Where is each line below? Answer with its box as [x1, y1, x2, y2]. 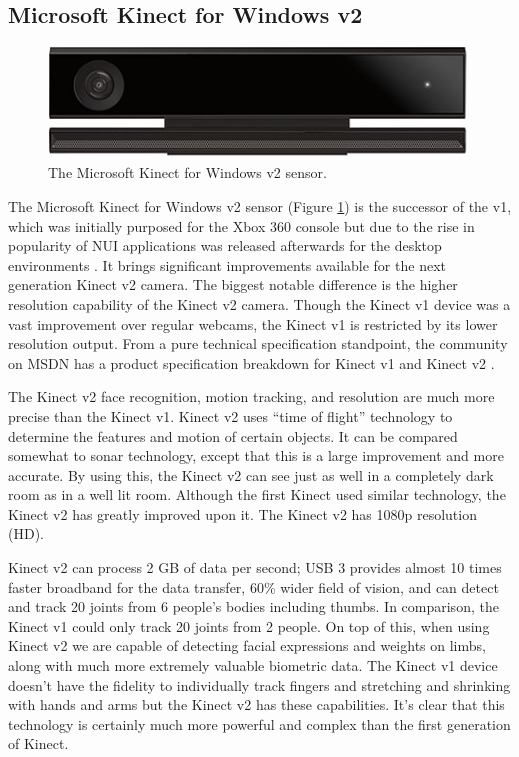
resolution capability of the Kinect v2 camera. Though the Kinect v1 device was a [8, 293, 511, 314]
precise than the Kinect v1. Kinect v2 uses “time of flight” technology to [8, 405, 453, 426]
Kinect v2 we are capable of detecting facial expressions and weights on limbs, [8, 635, 486, 656]
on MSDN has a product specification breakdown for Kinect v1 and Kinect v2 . [8, 352, 495, 373]
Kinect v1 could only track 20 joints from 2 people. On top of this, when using [8, 615, 490, 636]
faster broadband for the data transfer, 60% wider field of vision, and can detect [8, 576, 499, 597]
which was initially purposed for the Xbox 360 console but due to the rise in [8, 215, 475, 236]
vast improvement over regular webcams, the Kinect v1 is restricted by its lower [8, 313, 498, 334]
